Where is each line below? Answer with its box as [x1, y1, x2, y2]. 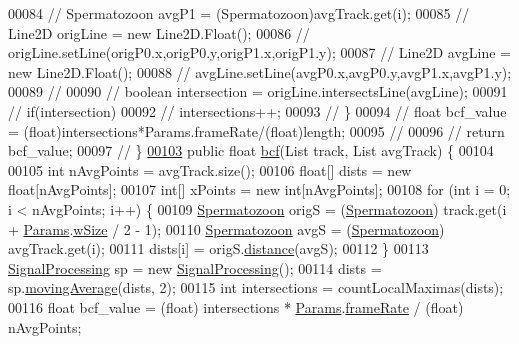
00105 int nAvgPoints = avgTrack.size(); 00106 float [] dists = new [8, 159, 412, 180]
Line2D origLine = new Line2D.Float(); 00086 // [8, 22, 310, 43]
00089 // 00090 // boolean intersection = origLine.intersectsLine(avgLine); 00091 [8, 81, 508, 102]
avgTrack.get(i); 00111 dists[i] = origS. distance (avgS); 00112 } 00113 [8, 238, 429, 259]
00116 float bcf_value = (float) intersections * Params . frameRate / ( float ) [8, 296, 464, 317]
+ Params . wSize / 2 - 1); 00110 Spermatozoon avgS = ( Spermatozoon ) [8, 218, 445, 239]
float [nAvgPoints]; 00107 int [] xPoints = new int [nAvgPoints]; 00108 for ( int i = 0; [8, 179, 511, 200]
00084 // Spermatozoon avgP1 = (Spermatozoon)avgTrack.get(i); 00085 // [8, 3, 470, 23]
